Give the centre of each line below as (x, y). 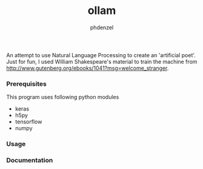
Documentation (30, 160)
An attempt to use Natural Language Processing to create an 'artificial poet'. (101, 55)
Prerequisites (26, 84)
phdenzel (102, 27)
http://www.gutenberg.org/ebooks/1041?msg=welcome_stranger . (88, 68)
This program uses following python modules (63, 97)
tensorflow (28, 122)
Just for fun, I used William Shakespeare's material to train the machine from (102, 61)
